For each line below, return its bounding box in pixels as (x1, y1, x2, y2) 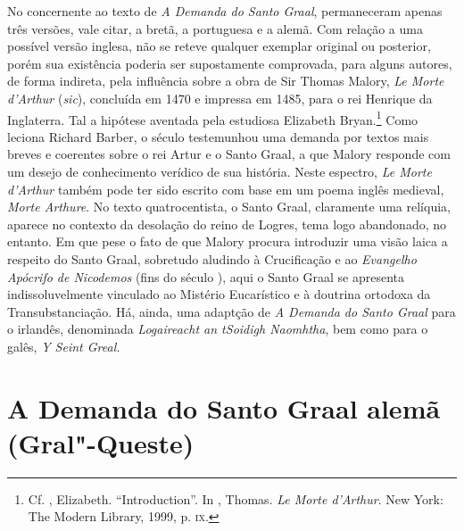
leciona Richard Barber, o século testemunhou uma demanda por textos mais (7, 127, 429, 145)
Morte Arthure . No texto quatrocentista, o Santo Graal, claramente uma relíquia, (7, 197, 451, 216)
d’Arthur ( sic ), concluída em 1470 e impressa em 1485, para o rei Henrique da (7, 88, 433, 107)
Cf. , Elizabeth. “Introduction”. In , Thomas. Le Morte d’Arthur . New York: (28, 489, 443, 508)
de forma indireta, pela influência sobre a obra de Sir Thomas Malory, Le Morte (7, 71, 444, 90)
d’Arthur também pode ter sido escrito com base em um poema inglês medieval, (7, 179, 444, 198)
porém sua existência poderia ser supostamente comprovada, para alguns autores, (7, 54, 452, 72)
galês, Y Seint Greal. (7, 336, 120, 355)
